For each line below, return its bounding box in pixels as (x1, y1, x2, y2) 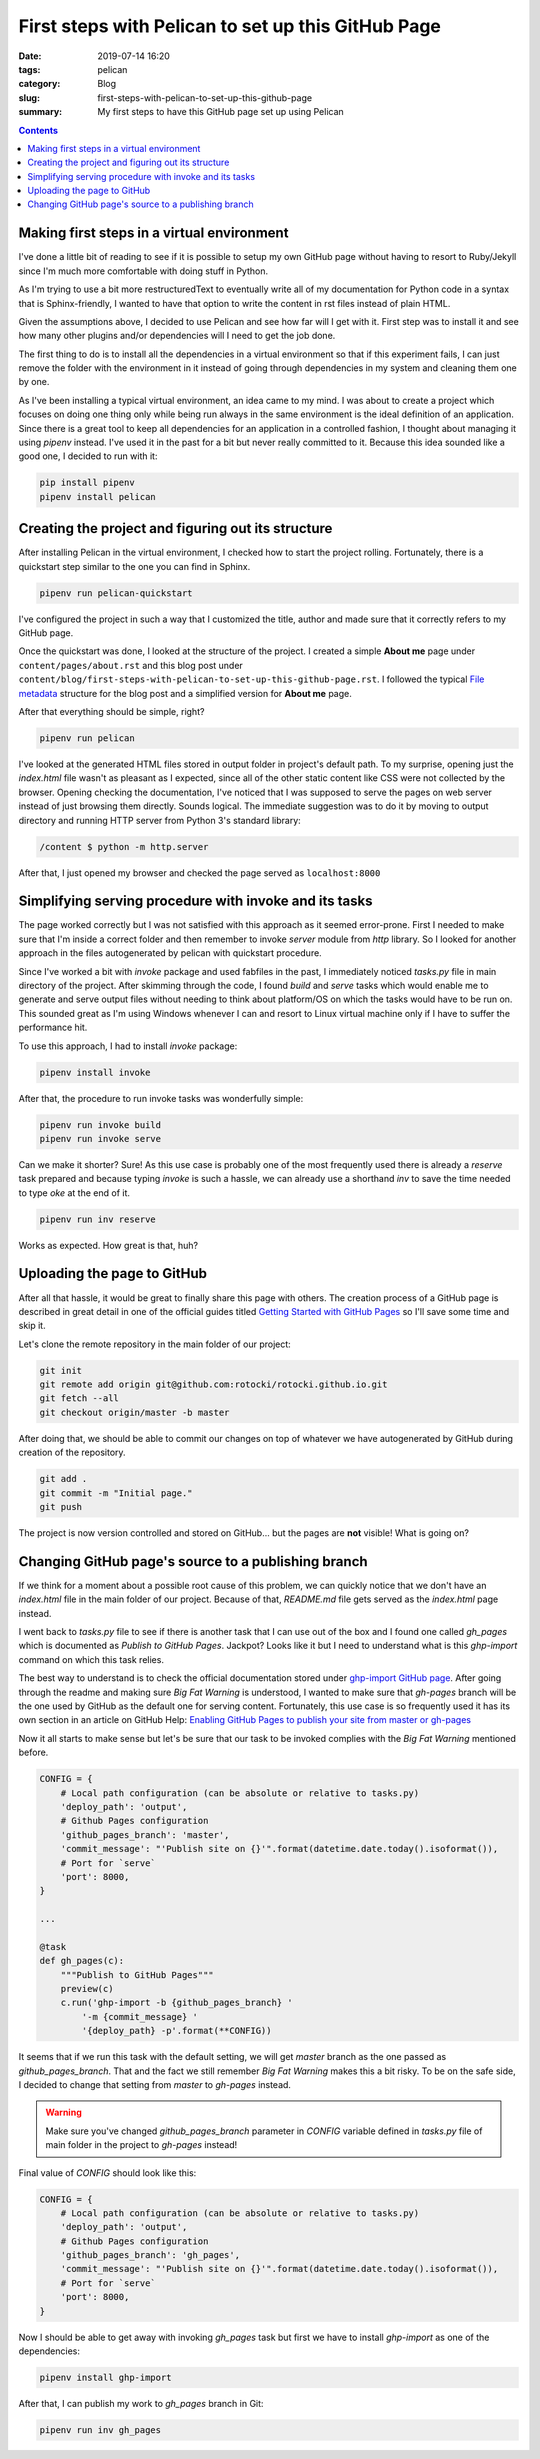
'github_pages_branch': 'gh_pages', (60, 2250, 240, 2261)
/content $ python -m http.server (39, 841, 209, 852)
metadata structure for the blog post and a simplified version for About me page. (18, 687, 352, 699)
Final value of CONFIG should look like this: (18, 2166, 197, 2179)
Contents (18, 124, 59, 136)
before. (18, 1746, 49, 1759)
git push (39, 1501, 83, 1512)
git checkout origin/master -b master (39, 1406, 230, 1418)
